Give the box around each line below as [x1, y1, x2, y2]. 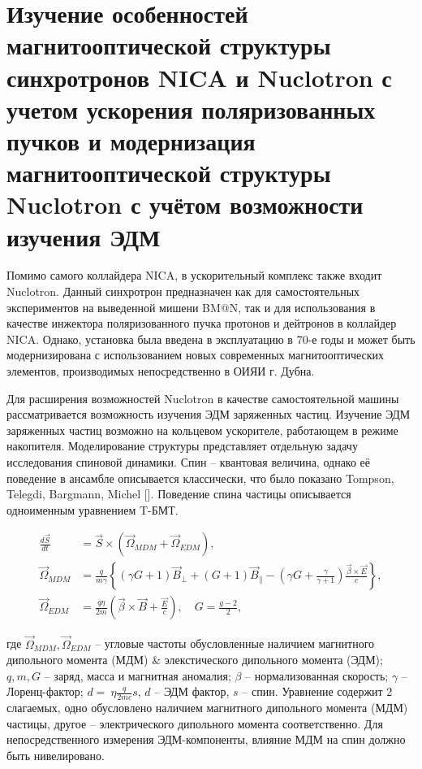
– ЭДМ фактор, [154, 683, 230, 700]
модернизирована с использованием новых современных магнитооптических [6, 346, 385, 363]
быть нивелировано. [6, 747, 105, 764]
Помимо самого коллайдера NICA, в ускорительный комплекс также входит [6, 267, 382, 284]
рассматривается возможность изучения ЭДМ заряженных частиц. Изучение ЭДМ [6, 406, 411, 423]
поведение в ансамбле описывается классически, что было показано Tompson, [6, 469, 394, 486]
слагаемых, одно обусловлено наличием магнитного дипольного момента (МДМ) [6, 699, 408, 716]
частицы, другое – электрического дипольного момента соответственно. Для [6, 715, 383, 732]
